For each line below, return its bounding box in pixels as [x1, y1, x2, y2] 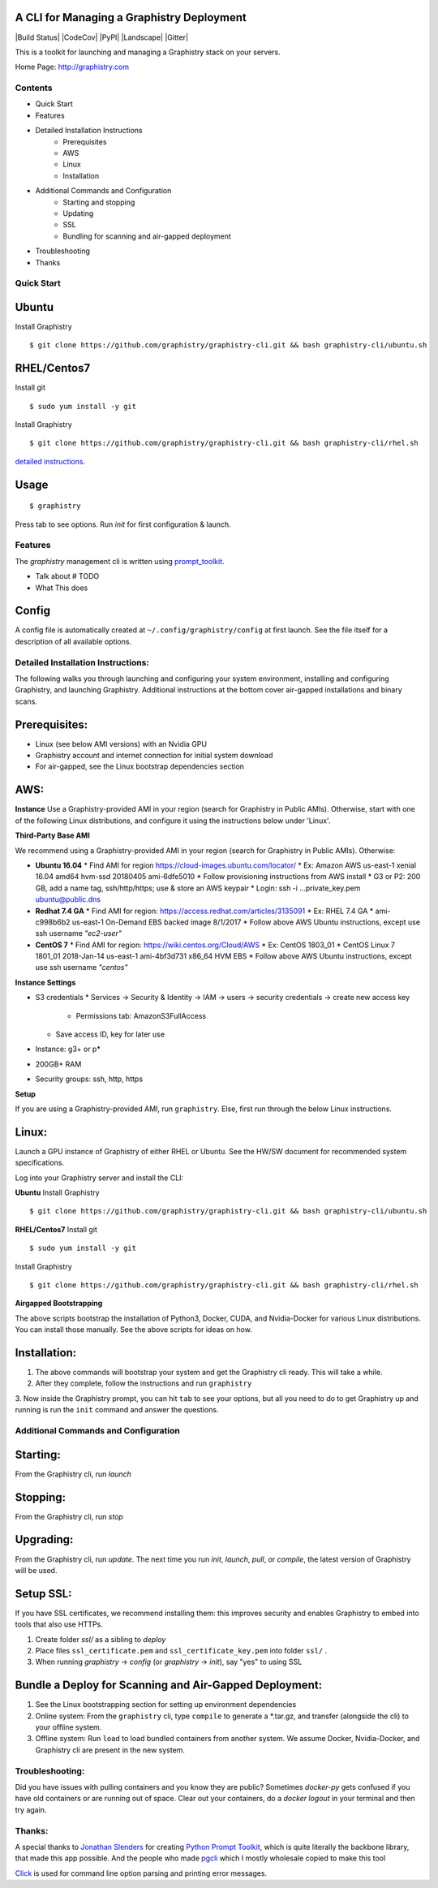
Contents [15, 82, 53, 93]
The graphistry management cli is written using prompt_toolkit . [15, 556, 225, 566]
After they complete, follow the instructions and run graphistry [35, 1378, 252, 1388]
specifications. [15, 1157, 65, 1168]
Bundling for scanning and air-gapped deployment [62, 231, 231, 241]
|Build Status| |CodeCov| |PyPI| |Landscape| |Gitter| [15, 32, 189, 42]
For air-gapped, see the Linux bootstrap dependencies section [35, 761, 245, 771]
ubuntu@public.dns [35, 894, 101, 904]
